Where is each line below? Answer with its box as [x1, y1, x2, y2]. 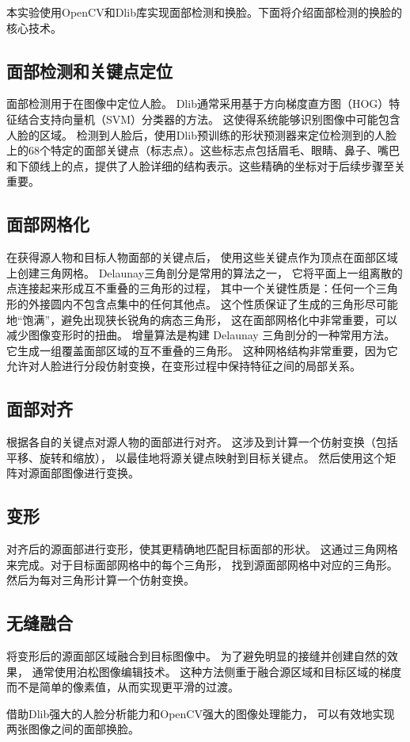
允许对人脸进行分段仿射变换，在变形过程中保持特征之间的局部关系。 [6, 358, 361, 374]
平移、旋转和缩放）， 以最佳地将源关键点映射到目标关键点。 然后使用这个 [6, 449, 385, 465]
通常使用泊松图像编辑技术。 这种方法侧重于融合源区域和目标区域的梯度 [32, 663, 402, 679]
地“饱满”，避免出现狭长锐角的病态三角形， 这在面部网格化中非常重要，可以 [6, 311, 397, 327]
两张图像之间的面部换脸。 [6, 721, 139, 737]
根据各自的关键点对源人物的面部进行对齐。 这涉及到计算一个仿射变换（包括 [6, 434, 398, 450]
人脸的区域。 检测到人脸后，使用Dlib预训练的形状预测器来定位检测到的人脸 [6, 126, 397, 143]
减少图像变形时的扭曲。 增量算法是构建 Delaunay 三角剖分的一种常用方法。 [6, 327, 396, 343]
